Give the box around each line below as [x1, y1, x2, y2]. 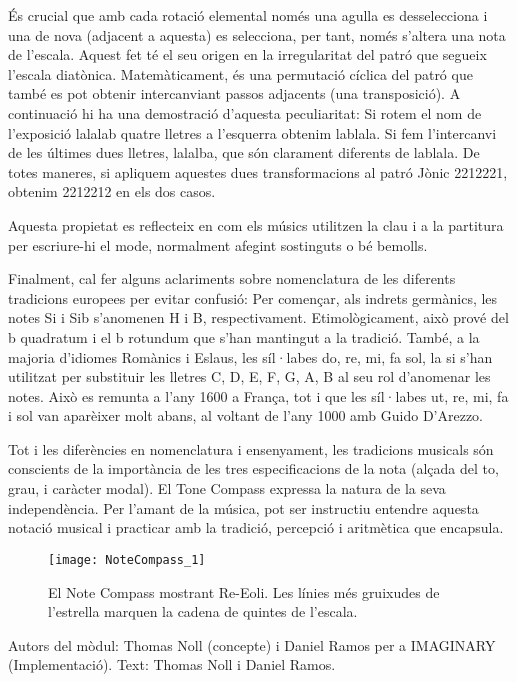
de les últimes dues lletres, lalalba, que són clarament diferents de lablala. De [8, 142, 480, 163]
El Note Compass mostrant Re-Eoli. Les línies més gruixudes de [48, 581, 440, 602]
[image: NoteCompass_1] [48, 552, 206, 567]
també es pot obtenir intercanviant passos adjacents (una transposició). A [8, 83, 461, 104]
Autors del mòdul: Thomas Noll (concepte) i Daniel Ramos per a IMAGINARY [8, 634, 496, 655]
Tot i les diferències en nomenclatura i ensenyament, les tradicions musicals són [8, 438, 494, 459]
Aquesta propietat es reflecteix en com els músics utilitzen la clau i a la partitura [8, 214, 504, 235]
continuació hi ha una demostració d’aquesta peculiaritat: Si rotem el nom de [8, 102, 482, 123]
